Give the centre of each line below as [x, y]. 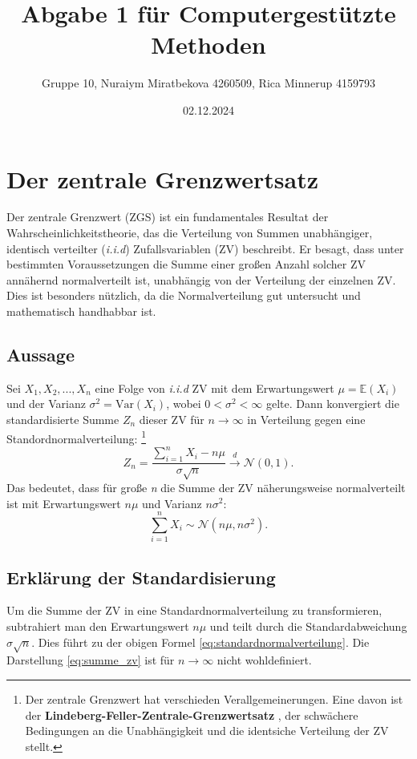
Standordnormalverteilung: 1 [77, 437]
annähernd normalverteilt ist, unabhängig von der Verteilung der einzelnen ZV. [201, 279]
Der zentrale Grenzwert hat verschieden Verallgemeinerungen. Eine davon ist [214, 698]
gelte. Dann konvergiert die [333, 404]
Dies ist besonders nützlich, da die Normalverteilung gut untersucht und [184, 295]
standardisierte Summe [63, 419]
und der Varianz [46, 404]
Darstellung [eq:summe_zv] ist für [91, 660]
